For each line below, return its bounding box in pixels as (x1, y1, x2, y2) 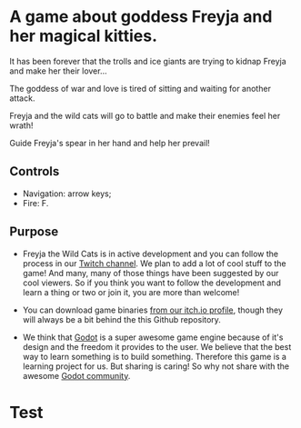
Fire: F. (22, 197, 49, 208)
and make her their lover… (9, 65, 107, 76)
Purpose (9, 224, 59, 240)
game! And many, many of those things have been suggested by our (22, 267, 279, 278)
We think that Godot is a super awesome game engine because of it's (22, 332, 284, 343)
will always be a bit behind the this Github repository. (22, 314, 221, 324)
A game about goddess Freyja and (9, 6, 273, 27)
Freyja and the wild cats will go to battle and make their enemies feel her (9, 110, 281, 121)
